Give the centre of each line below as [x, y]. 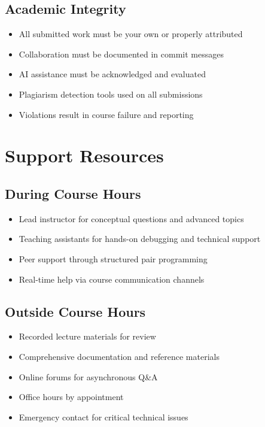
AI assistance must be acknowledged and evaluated [112, 74]
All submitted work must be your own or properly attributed [131, 34]
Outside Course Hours [75, 311]
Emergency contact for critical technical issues [103, 417]
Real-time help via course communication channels [112, 279]
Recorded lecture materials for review [87, 336]
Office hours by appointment [71, 397]
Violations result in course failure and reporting [106, 114]
